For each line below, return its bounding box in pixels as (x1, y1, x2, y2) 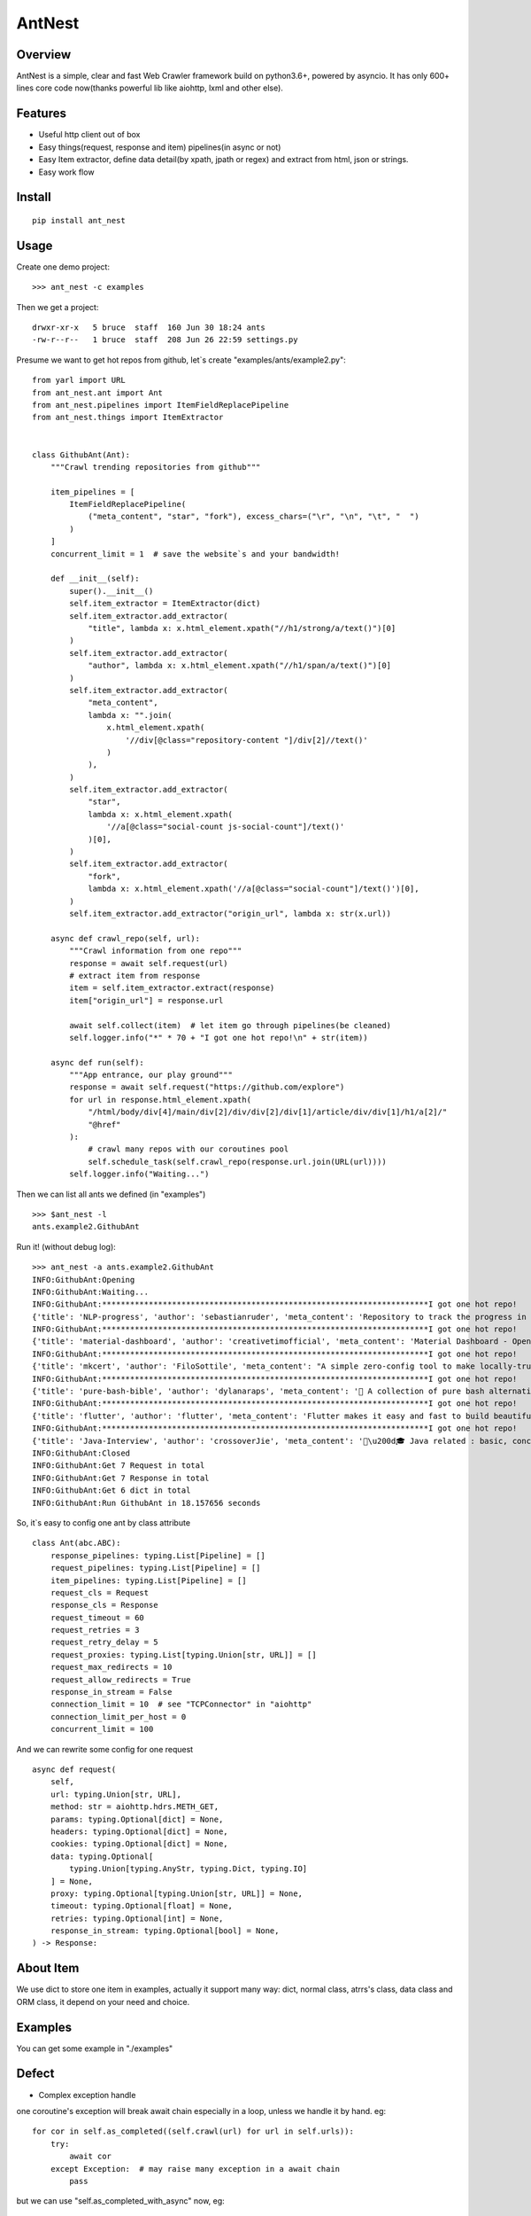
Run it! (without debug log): (16, 1241, 117, 1252)
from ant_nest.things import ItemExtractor (32, 412, 224, 423)
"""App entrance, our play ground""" (69, 1070, 234, 1081)
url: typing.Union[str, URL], (50, 1789, 181, 1799)
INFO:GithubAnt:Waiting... (32, 1286, 150, 1297)
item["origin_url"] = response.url (69, 995, 224, 1005)
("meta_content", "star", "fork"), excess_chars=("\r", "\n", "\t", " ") (88, 511, 419, 522)
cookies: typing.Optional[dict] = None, (50, 1839, 229, 1849)
